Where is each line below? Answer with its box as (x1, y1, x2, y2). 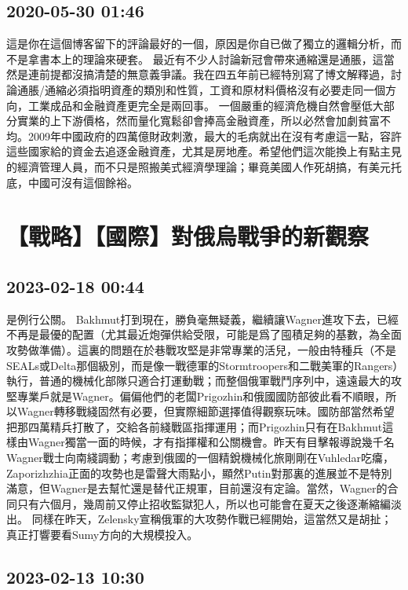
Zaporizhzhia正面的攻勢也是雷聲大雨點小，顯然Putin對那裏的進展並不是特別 (6, 464, 392, 481)
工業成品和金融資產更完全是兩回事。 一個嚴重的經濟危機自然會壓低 (27, 97, 373, 113)
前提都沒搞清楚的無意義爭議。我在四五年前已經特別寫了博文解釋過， (38, 66, 391, 82)
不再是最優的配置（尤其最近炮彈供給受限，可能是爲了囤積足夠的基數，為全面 (6, 326, 402, 343)
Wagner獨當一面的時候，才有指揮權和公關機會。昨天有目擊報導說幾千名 (27, 434, 395, 450)
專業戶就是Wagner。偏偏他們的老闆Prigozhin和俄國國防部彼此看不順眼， (16, 387, 386, 404)
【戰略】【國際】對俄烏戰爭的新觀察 (6, 220, 370, 252)
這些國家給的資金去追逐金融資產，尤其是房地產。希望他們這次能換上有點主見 (6, 143, 402, 159)
